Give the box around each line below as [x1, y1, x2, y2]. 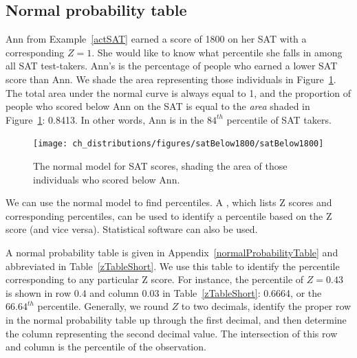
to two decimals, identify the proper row [181, 299, 351, 313]
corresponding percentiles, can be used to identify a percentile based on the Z [6, 208, 332, 223]
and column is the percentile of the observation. [6, 339, 206, 354]
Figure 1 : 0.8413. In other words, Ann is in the [6, 112, 204, 126]
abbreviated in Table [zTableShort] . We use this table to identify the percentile [6, 258, 340, 273]
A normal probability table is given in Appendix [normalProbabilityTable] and [6, 245, 338, 259]
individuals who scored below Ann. [33, 172, 180, 186]
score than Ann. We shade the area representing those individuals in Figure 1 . [6, 71, 336, 86]
